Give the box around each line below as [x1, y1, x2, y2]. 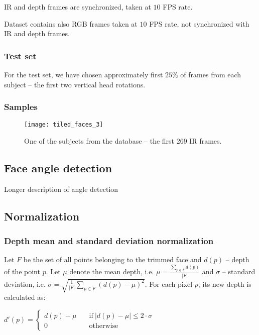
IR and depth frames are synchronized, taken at [4, 2, 151, 12]
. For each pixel [145, 278, 193, 289]
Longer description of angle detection [4, 183, 118, 194]
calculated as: [4, 292, 46, 302]
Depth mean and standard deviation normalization [4, 235, 214, 247]
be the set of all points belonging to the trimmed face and [23, 254, 202, 265]
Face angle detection [4, 160, 112, 176]
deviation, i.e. [4, 278, 46, 289]
